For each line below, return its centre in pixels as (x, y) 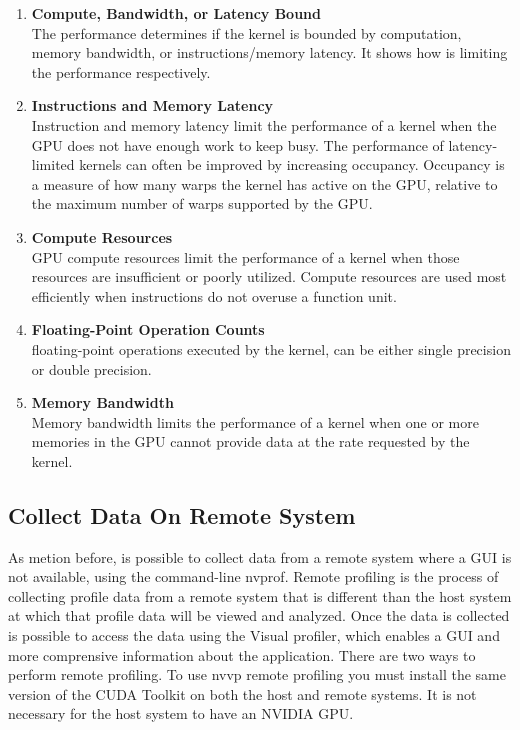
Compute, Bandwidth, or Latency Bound (176, 13)
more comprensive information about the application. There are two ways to (242, 654)
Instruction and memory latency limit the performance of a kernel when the (264, 124)
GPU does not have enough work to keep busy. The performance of (237, 144)
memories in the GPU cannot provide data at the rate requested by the (250, 441)
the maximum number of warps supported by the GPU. (202, 203)
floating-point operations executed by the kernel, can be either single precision (271, 348)
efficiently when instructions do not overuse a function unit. (214, 295)
